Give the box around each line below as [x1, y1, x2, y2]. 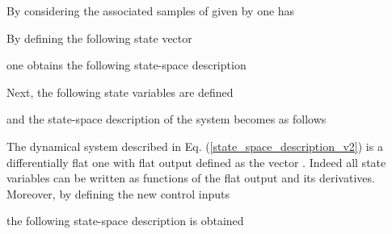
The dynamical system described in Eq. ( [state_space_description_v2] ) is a [6, 137, 383, 154]
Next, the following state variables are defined [6, 83, 234, 100]
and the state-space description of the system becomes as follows [6, 111, 327, 127]
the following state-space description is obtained [6, 212, 244, 229]
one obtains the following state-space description [6, 56, 247, 73]
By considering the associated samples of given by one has [6, 2, 295, 19]
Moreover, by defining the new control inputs [6, 185, 230, 202]
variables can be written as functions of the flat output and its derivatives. [6, 169, 375, 186]
